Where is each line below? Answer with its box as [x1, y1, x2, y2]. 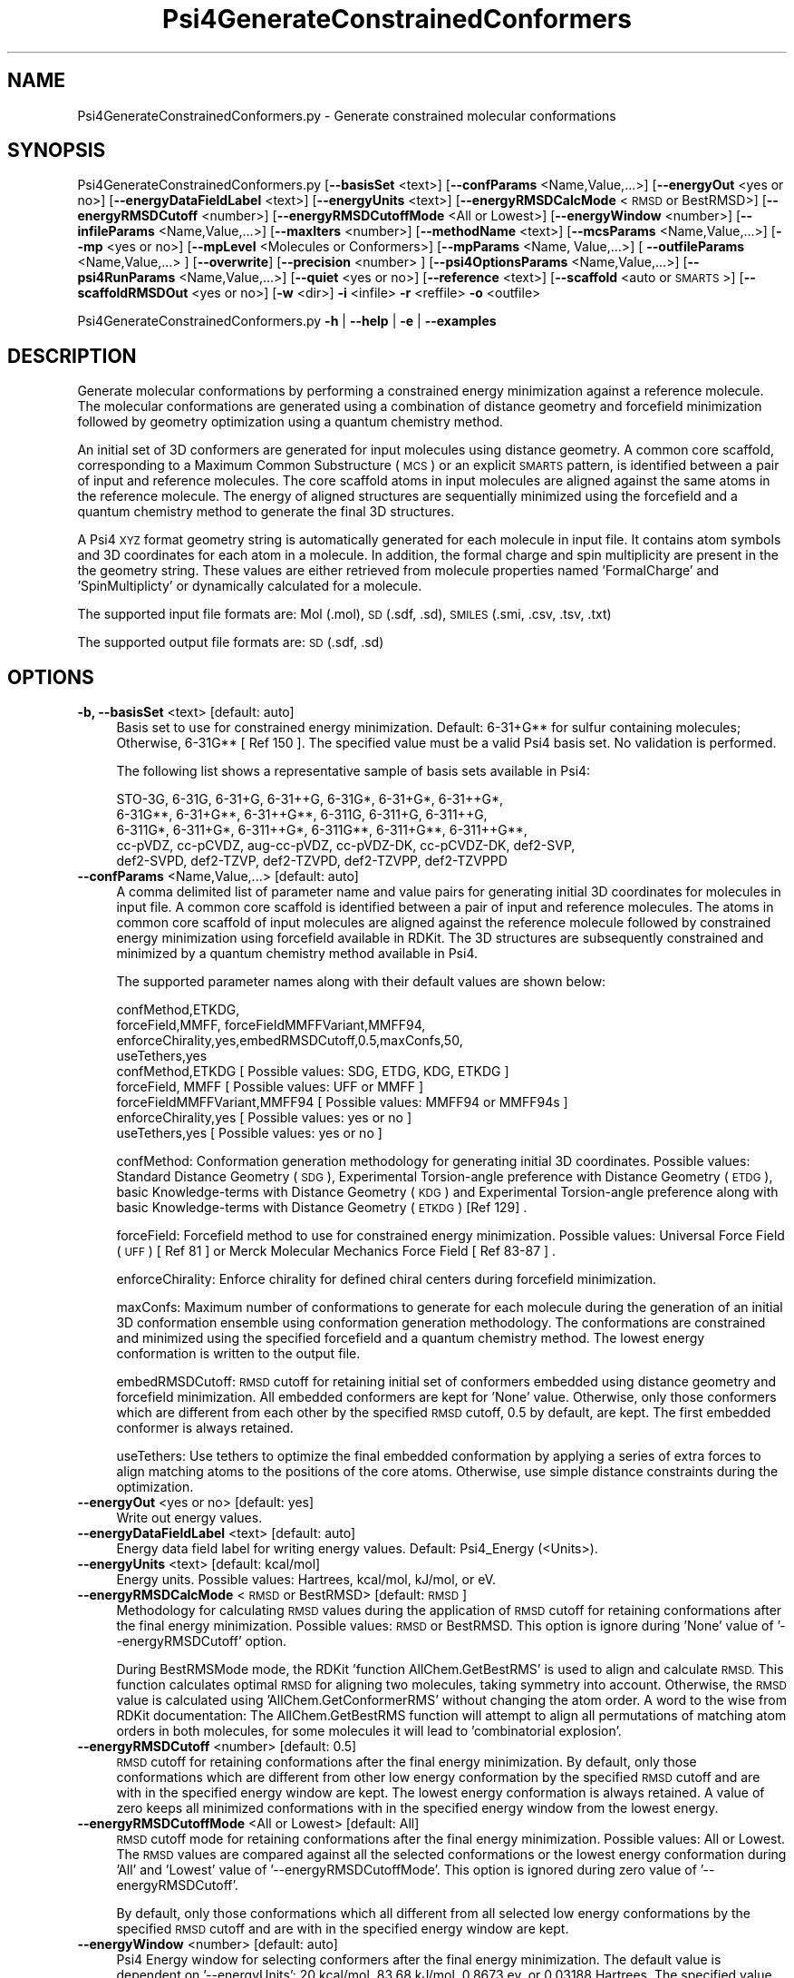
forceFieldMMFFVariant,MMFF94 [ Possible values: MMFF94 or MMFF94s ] [116, 1094, 568, 1111]
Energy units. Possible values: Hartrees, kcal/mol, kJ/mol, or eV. [116, 1572, 496, 1588]
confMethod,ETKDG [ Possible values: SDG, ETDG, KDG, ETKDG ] [116, 1063, 509, 1080]
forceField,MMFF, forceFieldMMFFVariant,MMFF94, [116, 1017, 426, 1033]
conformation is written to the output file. [116, 1346, 361, 1362]
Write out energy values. [116, 1510, 263, 1526]
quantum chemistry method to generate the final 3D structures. [77, 504, 455, 520]
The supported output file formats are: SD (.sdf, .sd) [77, 634, 384, 651]
